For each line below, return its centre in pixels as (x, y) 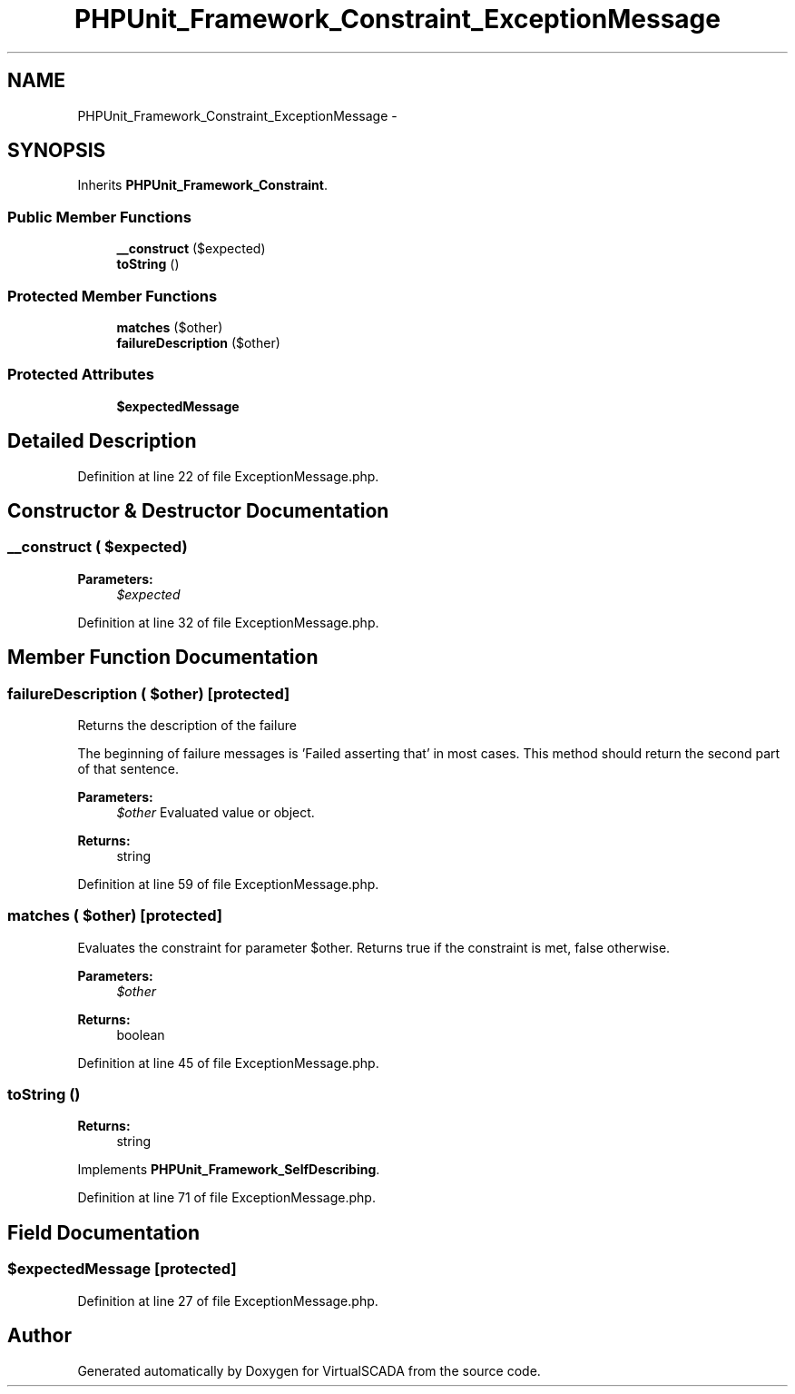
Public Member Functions (99, 217)
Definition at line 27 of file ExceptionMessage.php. (228, 1300)
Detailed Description (102, 441)
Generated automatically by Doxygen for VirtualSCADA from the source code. (309, 1370)
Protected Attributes (81, 375)
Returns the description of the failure (187, 725)
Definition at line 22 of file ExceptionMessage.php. (228, 476)
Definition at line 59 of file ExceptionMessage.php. (228, 884)
